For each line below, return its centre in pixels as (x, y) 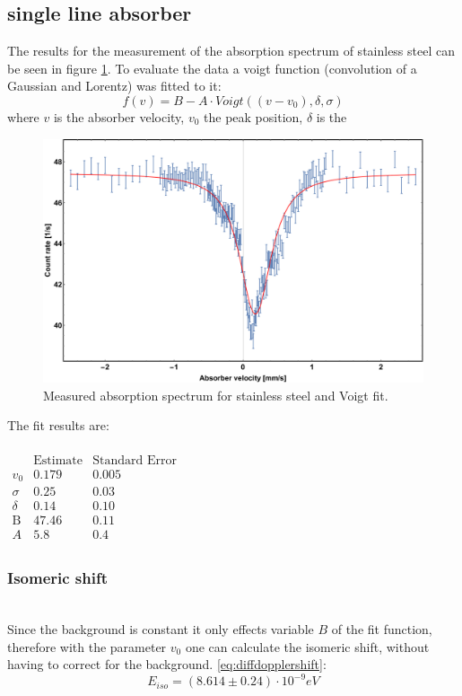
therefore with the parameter (87, 646)
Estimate (58, 460)
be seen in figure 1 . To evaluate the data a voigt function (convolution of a (212, 68)
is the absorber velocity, (119, 116)
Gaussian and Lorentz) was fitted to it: (114, 86)
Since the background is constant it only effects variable (161, 629)
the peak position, (253, 116)
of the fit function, (382, 629)
